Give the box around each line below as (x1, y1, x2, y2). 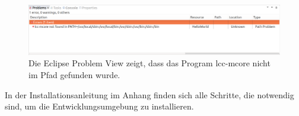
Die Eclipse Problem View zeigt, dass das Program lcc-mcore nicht (28, 57, 271, 69)
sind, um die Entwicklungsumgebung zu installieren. (5, 100, 194, 112)
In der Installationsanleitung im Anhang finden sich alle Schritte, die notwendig (5, 88, 294, 101)
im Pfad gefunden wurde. (28, 69, 120, 81)
